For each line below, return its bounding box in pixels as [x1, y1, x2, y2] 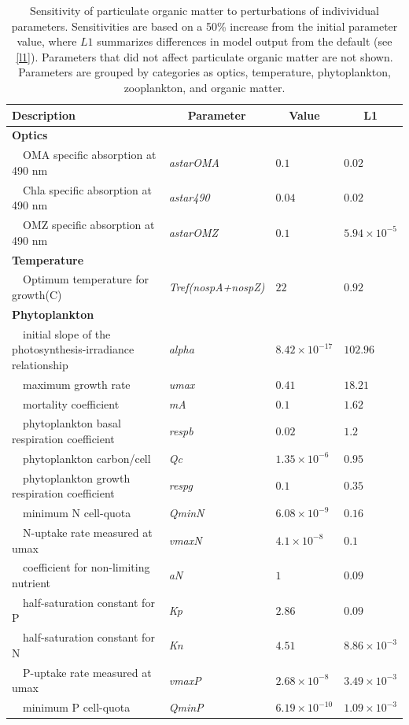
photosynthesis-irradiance [12, 341, 134, 357]
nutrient [12, 575, 51, 590]
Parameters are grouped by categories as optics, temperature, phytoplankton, [18, 64, 391, 80]
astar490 [168, 189, 210, 205]
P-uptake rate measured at [22, 664, 152, 680]
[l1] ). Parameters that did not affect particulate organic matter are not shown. [16, 48, 393, 65]
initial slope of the [22, 325, 111, 342]
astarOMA [168, 154, 219, 171]
